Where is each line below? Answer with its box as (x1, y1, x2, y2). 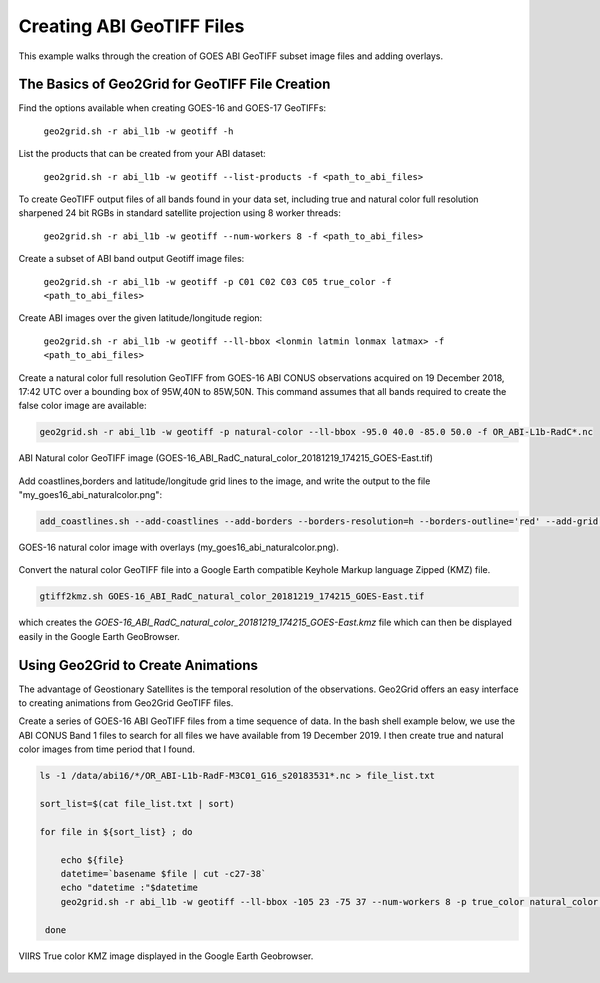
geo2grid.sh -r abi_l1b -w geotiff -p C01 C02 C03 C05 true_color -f (43, 276, 392, 287)
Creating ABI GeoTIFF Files (18, 15, 245, 37)
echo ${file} (60, 854, 125, 865)
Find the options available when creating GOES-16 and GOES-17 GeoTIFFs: (18, 102, 327, 114)
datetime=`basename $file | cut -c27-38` (60, 868, 267, 879)
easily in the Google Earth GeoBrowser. (18, 630, 180, 642)
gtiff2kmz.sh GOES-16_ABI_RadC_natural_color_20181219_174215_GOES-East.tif (39, 591, 425, 602)
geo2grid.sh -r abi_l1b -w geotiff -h (43, 125, 234, 137)
